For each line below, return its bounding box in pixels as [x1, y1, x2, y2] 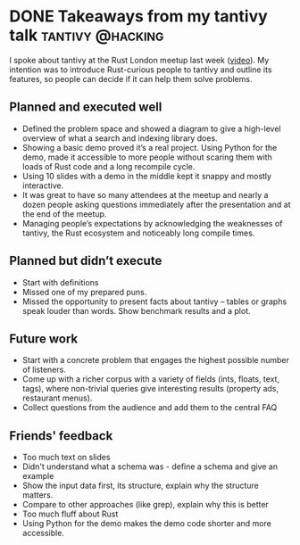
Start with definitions [21, 277, 99, 287]
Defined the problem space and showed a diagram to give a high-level [21, 123, 281, 134]
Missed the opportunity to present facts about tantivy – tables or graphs [21, 296, 287, 307]
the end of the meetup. [21, 208, 107, 219]
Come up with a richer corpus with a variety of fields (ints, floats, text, [21, 374, 279, 384]
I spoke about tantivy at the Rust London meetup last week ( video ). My [9, 54, 270, 65]
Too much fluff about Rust [21, 508, 119, 519]
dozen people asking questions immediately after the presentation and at [21, 199, 292, 210]
